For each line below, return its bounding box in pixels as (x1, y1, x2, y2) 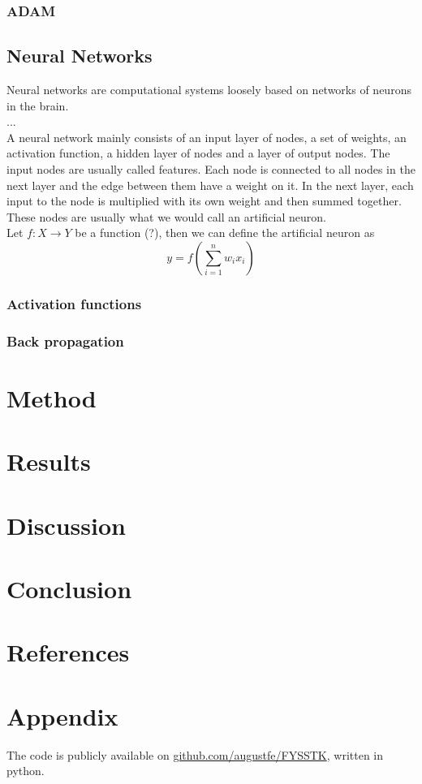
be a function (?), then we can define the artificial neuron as (75, 224, 375, 241)
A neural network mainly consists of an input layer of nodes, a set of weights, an (6, 128, 407, 145)
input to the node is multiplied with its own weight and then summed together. (6, 192, 402, 209)
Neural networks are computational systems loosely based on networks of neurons (6, 81, 411, 98)
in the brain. (6, 97, 69, 114)
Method (6, 381, 97, 414)
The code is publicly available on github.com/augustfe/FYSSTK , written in (6, 746, 384, 763)
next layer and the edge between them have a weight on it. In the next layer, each (6, 176, 414, 193)
